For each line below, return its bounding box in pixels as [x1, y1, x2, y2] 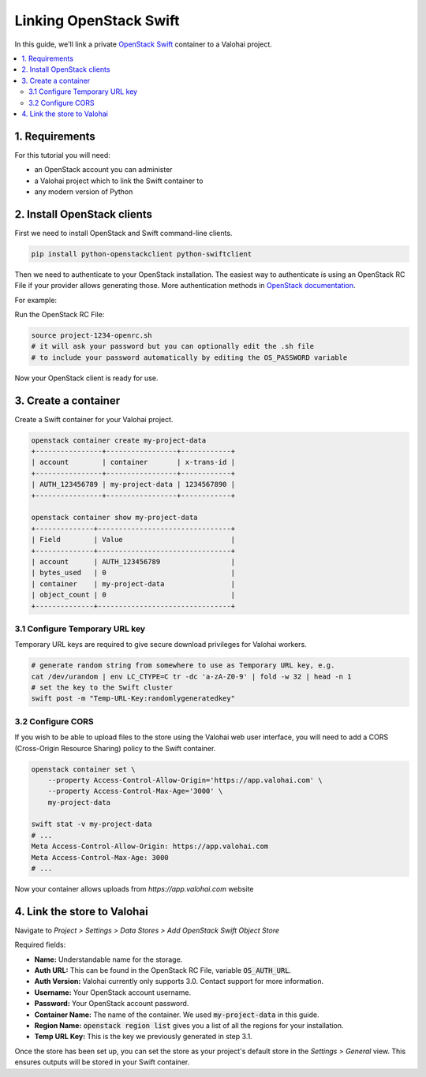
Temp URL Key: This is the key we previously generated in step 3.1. [34, 1032, 252, 1041]
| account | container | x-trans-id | [31, 458, 236, 467]
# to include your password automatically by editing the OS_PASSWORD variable [31, 353, 348, 362]
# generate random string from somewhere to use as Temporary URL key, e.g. [31, 661, 335, 670]
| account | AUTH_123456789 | [31, 557, 236, 566]
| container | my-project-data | [31, 579, 236, 588]
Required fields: [14, 940, 66, 950]
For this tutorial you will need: [14, 150, 110, 159]
